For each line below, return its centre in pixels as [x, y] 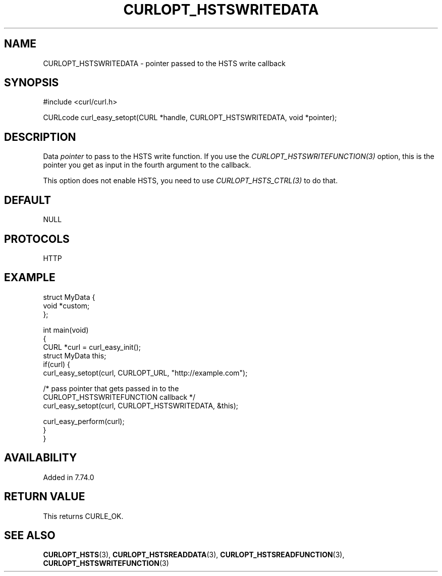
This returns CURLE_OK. [83, 516]
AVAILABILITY [41, 458]
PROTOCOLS [37, 239]
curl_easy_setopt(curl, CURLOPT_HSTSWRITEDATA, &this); [141, 405]
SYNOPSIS [32, 83]
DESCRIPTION [40, 137]
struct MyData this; [75, 355]
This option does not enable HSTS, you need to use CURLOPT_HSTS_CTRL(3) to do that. [190, 181]
